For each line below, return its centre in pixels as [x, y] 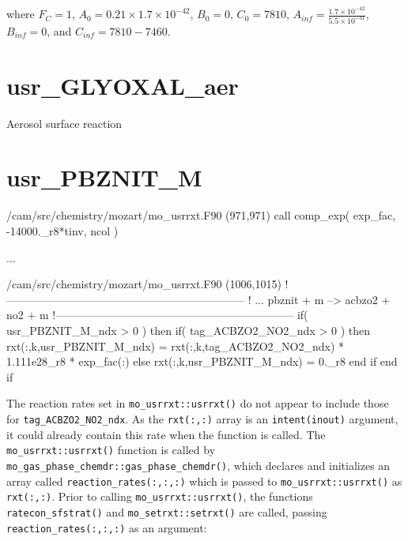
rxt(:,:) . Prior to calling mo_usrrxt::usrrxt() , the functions [160, 496]
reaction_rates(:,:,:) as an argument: [107, 527]
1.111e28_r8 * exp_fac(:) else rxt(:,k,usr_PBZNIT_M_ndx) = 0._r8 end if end [202, 361]
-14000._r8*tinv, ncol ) [62, 230]
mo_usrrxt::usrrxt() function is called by [111, 450]
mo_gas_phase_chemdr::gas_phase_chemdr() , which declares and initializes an [198, 465]
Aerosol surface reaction [64, 123]
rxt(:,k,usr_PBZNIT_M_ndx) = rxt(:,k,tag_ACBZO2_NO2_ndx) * [176, 346]
